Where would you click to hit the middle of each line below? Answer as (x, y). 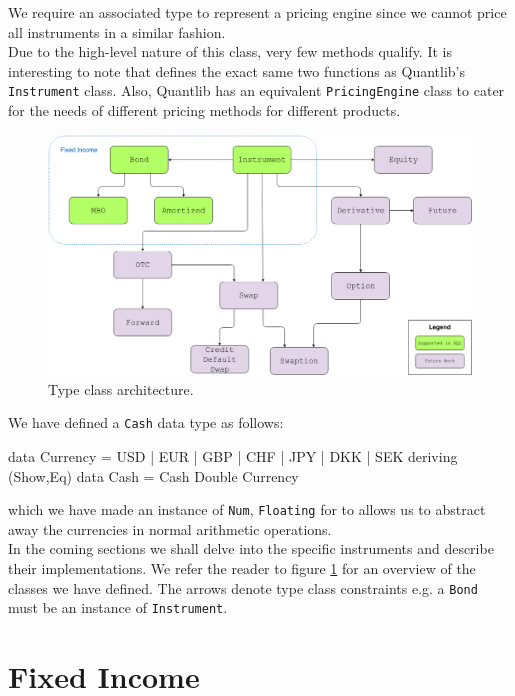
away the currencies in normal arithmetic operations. (170, 528)
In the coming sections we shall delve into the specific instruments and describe (251, 548)
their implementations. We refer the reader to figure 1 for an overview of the (242, 568)
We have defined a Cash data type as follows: (146, 422)
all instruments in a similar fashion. (117, 31)
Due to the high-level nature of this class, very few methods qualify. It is (230, 51)
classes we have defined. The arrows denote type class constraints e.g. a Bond (243, 587)
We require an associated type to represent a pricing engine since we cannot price (257, 12)
